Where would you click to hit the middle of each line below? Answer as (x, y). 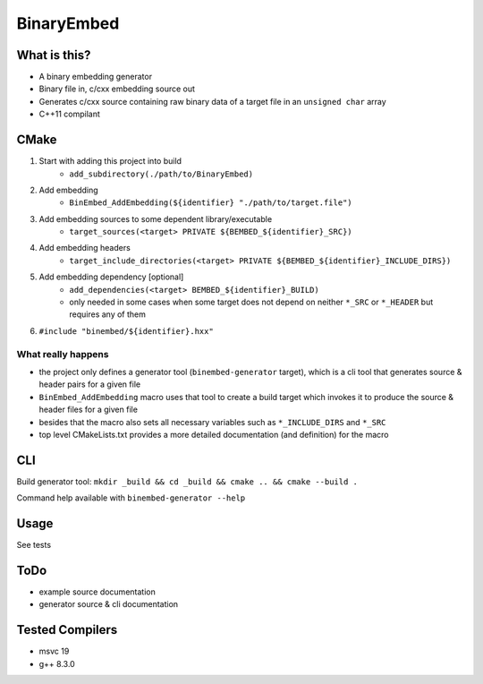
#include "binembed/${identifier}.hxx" (126, 331)
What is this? (54, 55)
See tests (34, 545)
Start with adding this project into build (110, 161)
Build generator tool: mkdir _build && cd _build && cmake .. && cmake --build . (187, 481)
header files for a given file (89, 410)
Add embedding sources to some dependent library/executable (156, 218)
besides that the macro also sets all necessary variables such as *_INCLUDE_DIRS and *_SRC (212, 422)
